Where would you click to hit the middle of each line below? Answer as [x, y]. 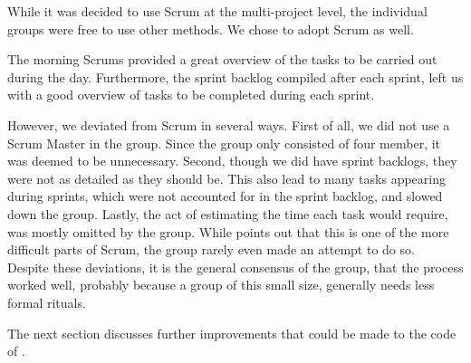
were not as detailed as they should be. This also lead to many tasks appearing [226, 178]
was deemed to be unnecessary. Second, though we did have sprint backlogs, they [232, 161]
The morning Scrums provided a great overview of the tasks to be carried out [222, 59]
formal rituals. [47, 302]
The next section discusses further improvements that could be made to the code [232, 333]
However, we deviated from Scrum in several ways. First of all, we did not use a [229, 124]
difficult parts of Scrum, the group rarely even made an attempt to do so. [211, 249]
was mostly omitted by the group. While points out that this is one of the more [228, 231]
